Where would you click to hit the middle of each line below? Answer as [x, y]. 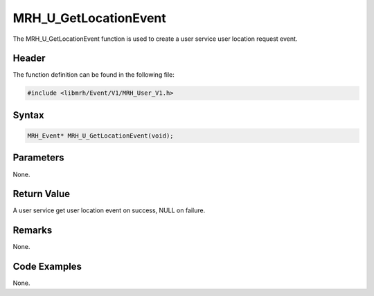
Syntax [28, 115]
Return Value [42, 194]
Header [29, 58]
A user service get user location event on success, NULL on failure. [109, 210]
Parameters [38, 158]
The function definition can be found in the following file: [93, 75]
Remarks [33, 231]
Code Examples [47, 267]
